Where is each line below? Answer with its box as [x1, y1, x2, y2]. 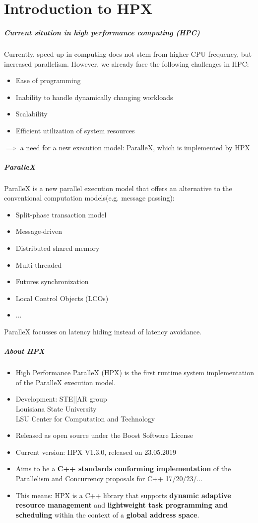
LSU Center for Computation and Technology [15, 413, 155, 423]
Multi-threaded [15, 259, 62, 270]
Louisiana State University [15, 403, 97, 414]
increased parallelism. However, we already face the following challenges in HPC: [4, 58, 249, 69]
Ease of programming [15, 75, 81, 86]
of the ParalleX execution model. [15, 377, 116, 387]
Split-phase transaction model [15, 209, 107, 219]
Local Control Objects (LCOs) [15, 293, 109, 303]
